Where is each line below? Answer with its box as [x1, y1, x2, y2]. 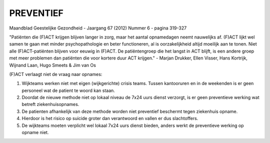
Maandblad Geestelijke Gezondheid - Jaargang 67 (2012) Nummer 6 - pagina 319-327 [9, 25, 187, 31]
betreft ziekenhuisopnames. [21, 101, 79, 107]
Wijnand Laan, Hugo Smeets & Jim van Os [9, 62, 96, 68]
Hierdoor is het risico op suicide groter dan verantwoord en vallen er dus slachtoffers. [21, 115, 198, 121]
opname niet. [21, 129, 49, 135]
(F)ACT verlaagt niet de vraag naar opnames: [9, 71, 102, 77]
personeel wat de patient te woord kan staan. [21, 87, 115, 93]
